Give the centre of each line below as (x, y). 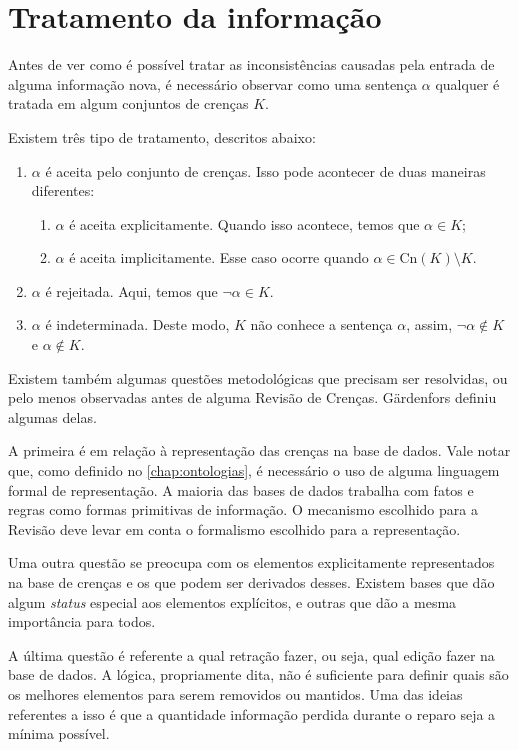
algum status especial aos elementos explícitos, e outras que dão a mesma (232, 601)
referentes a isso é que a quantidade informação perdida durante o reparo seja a (252, 713)
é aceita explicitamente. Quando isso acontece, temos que (244, 223)
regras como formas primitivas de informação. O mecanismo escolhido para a (243, 509)
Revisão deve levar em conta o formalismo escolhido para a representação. (234, 528)
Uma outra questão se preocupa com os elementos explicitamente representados (251, 562)
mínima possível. (59, 733)
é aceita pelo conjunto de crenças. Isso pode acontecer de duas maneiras (265, 170)
